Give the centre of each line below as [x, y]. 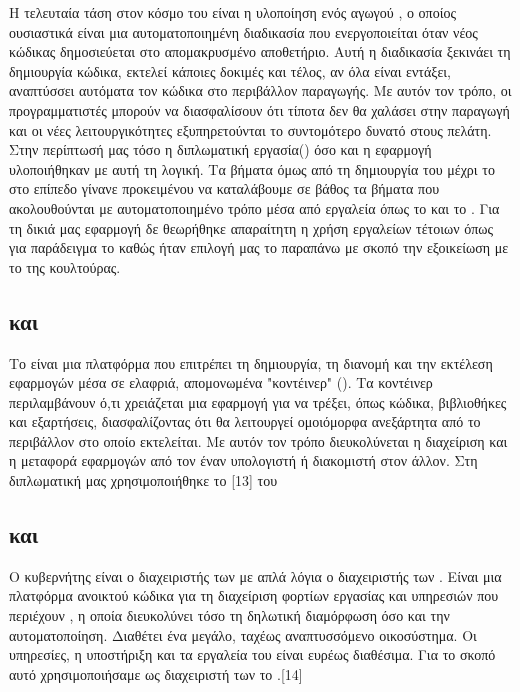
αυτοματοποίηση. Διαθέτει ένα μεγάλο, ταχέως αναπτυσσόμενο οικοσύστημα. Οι [243, 634]
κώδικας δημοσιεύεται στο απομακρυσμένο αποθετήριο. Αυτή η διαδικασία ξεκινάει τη [260, 51]
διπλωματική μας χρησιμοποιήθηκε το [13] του [143, 480]
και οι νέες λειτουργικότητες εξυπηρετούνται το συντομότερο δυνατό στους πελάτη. [250, 129]
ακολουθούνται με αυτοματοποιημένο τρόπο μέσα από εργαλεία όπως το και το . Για [254, 207]
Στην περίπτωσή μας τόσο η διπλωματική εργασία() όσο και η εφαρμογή [220, 149]
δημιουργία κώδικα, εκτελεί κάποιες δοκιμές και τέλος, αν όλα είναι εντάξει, [230, 70]
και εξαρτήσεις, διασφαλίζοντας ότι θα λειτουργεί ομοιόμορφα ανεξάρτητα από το [245, 421]
